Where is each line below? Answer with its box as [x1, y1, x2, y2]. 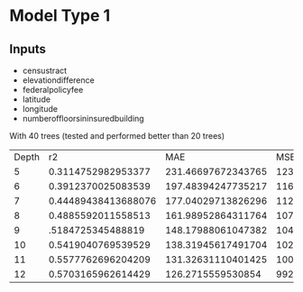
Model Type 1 [9, 5, 111, 26]
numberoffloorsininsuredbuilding [22, 114, 144, 123]
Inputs [9, 41, 47, 57]
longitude [22, 104, 59, 114]
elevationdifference [22, 75, 95, 86]
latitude [22, 94, 51, 105]
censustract [22, 65, 68, 76]
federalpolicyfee [22, 85, 84, 95]
